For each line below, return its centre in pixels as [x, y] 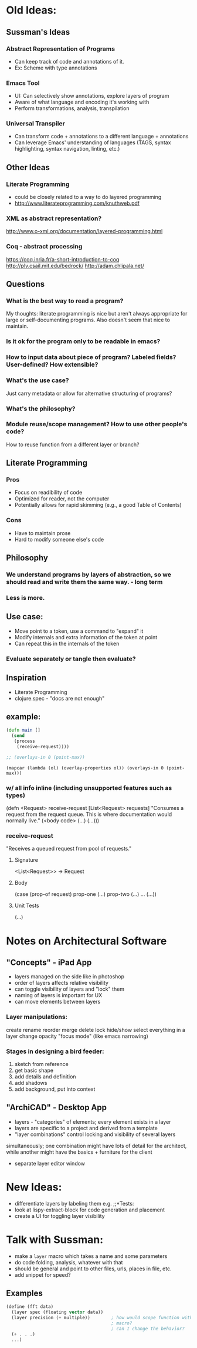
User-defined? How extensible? [52, 364]
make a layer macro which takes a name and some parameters [91, 1256]
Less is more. [26, 598]
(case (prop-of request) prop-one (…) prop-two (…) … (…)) [86, 894]
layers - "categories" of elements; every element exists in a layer [93, 1121]
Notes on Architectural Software [86, 941]
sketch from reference [41, 1064]
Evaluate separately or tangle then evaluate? [71, 659]
